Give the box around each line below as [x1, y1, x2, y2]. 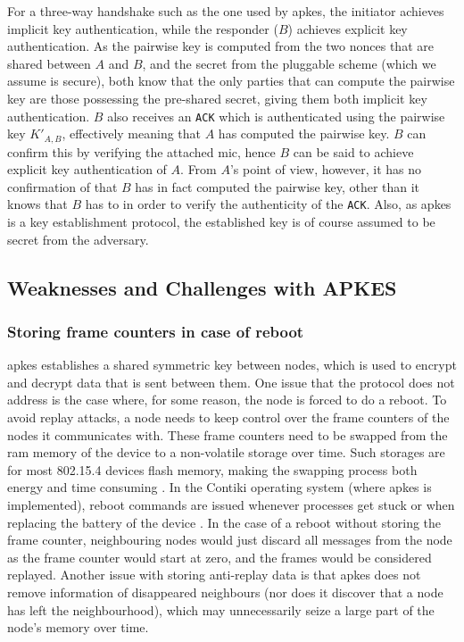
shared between [7, 54, 91, 72]
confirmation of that [7, 177, 118, 196]
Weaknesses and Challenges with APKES [7, 273, 397, 301]
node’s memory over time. [7, 618, 149, 637]
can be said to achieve [293, 142, 414, 161]
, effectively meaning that [62, 124, 202, 143]
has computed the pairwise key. [218, 124, 390, 143]
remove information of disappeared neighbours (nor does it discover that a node [7, 583, 443, 602]
